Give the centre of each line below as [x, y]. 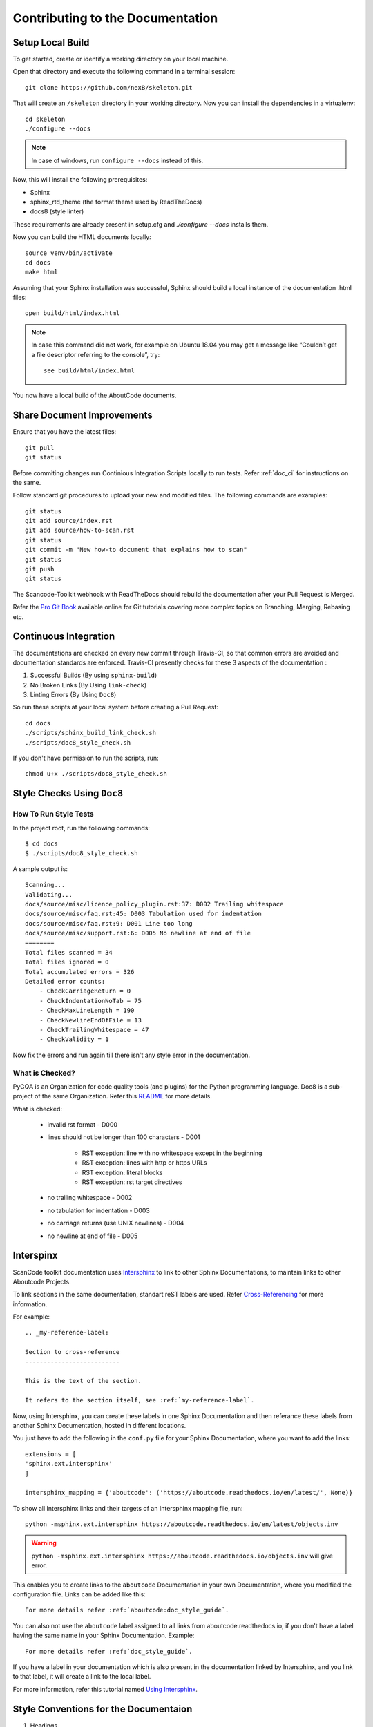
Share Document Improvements [83, 416]
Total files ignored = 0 [67, 962]
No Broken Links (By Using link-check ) [88, 685]
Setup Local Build [51, 42]
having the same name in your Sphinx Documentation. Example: [104, 1635]
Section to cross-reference [73, 1352]
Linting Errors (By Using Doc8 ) [73, 695]
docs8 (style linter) [57, 211]
